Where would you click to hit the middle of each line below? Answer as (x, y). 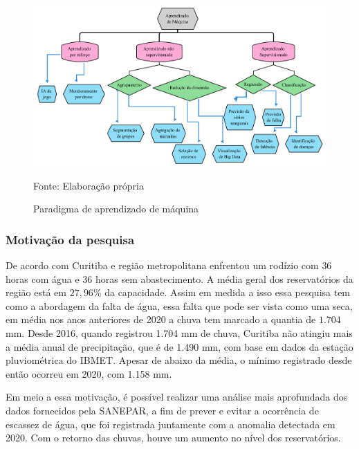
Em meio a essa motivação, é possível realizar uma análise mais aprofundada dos (177, 397)
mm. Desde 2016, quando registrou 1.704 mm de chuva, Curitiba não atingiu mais (179, 333)
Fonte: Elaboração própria (89, 185)
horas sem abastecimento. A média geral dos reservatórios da (224, 278)
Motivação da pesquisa (70, 239)
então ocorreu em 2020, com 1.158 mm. (89, 373)
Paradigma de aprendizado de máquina (116, 209)
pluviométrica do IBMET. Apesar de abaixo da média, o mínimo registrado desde (179, 360)
